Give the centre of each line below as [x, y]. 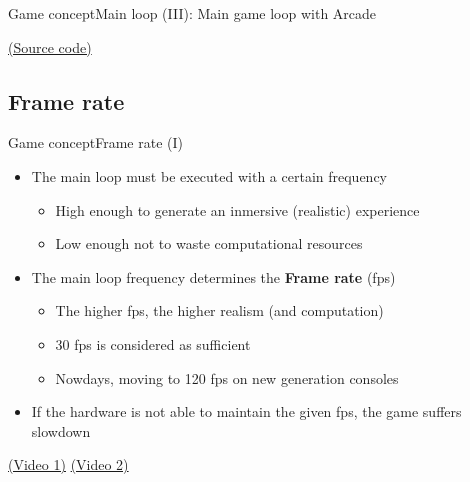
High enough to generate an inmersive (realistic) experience [237, 209]
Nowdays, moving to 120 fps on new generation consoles [227, 377]
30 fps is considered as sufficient [153, 343]
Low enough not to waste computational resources [209, 243]
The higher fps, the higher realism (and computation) [219, 310]
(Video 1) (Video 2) [68, 464]
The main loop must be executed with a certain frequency [209, 175]
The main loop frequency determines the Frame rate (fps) [213, 276]
